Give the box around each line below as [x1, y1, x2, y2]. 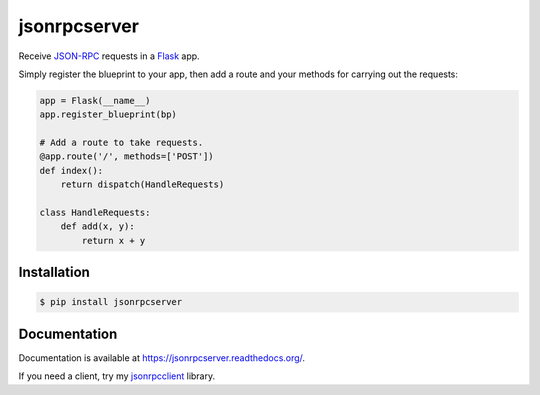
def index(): [39, 165, 104, 176]
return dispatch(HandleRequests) [60, 179, 225, 190]
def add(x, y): [60, 221, 135, 232]
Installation [18, 264, 90, 281]
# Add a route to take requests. [39, 137, 204, 149]
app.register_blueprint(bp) [39, 109, 177, 120]
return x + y [81, 235, 146, 246]
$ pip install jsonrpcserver [39, 296, 183, 308]
